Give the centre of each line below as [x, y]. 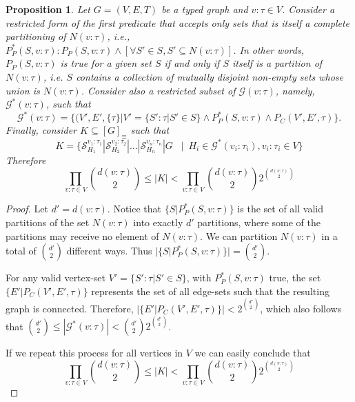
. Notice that [134, 209]
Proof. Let [27, 209]
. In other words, [268, 49]
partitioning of [36, 36]
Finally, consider [41, 130]
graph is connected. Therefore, [70, 308]
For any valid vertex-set [56, 278]
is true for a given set [106, 63]
